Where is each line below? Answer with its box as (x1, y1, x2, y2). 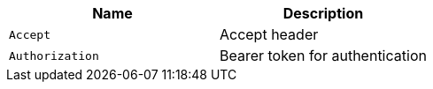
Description (282, 4, 364, 22)
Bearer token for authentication (219, 47, 427, 64)
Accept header (219, 26, 319, 43)
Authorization (9, 48, 99, 63)
